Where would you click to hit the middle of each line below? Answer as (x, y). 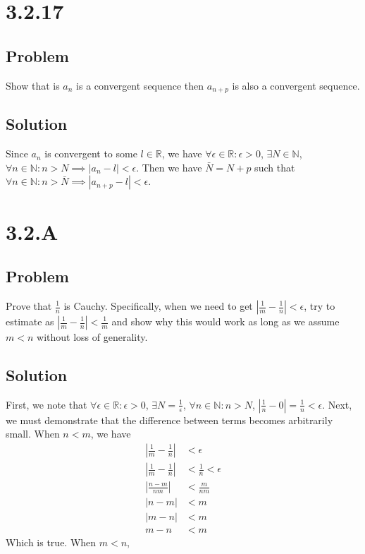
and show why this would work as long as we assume (225, 321)
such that (275, 167)
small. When (33, 434)
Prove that (29, 306)
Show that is (33, 85)
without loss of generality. (92, 337)
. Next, (337, 404)
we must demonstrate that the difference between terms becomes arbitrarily (169, 420)
